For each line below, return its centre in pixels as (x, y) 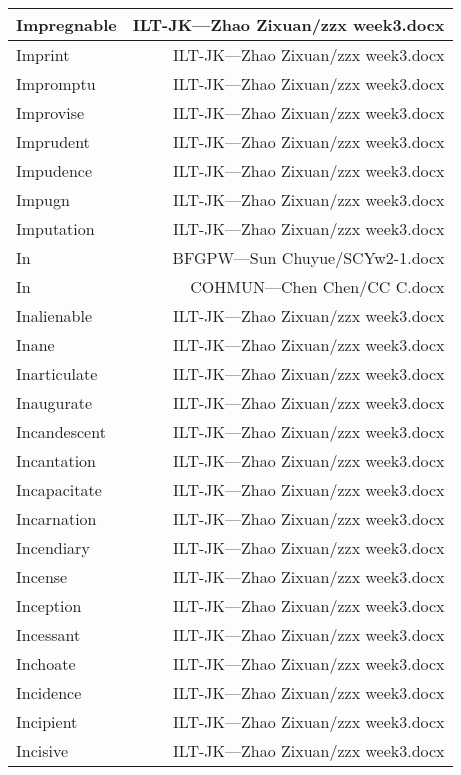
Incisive (42, 750)
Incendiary (53, 547)
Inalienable (54, 315)
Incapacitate (59, 489)
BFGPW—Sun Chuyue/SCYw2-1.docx (308, 257)
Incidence (49, 692)
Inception (49, 605)
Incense (42, 576)
